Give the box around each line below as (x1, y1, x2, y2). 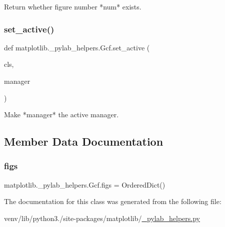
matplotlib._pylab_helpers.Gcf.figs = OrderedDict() (4, 179, 165, 190)
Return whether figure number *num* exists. (4, 1, 141, 11)
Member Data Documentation (4, 134, 163, 149)
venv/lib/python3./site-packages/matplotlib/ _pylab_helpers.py (4, 213, 200, 223)
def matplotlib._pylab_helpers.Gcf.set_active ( (4, 42, 150, 52)
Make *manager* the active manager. (4, 109, 119, 120)
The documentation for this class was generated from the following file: (4, 196, 221, 207)
